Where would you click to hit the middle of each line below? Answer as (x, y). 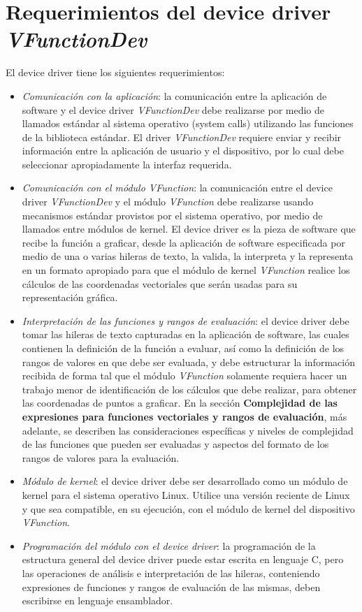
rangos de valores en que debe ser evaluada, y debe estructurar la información (188, 362)
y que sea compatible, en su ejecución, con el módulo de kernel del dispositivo (188, 508)
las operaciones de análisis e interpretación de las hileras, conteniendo (171, 573)
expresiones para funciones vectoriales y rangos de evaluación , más (184, 416)
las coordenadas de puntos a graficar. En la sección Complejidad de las (180, 403)
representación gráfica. (70, 297)
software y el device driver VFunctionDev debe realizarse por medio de (173, 109)
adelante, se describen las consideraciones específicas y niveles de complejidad (188, 430)
